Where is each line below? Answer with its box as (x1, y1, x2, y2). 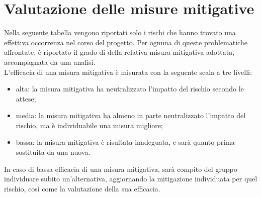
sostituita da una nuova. (16, 147, 91, 157)
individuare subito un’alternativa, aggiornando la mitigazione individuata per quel (4, 173, 257, 184)
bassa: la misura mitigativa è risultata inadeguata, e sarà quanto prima (16, 137, 235, 147)
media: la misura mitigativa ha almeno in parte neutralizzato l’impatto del (16, 110, 246, 121)
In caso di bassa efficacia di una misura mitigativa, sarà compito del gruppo (4, 163, 237, 174)
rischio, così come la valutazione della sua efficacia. (4, 183, 160, 193)
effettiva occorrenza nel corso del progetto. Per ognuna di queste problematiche (4, 37, 247, 47)
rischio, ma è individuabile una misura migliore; (16, 120, 163, 130)
